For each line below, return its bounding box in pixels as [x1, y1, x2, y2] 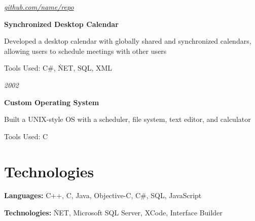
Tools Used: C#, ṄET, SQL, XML [4, 62, 113, 73]
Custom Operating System [4, 97, 99, 107]
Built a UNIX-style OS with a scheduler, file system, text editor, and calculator [4, 114, 251, 124]
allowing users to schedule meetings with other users [4, 45, 167, 56]
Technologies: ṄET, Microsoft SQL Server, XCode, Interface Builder [4, 207, 223, 218]
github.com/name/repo [4, 2, 74, 12]
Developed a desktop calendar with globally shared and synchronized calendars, [4, 36, 251, 46]
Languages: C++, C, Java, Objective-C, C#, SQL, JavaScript [4, 190, 202, 201]
